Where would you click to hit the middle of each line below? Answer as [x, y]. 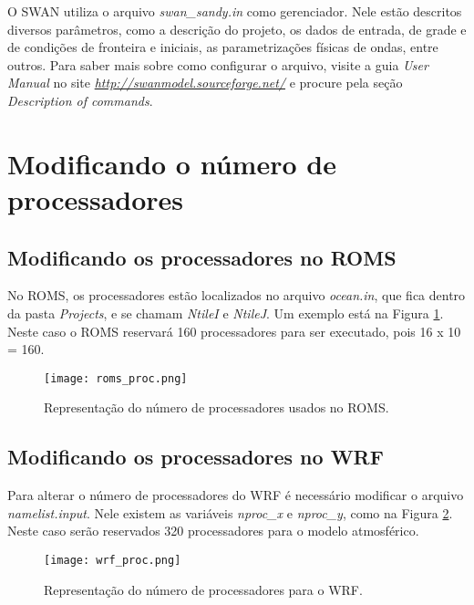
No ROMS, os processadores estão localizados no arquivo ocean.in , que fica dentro [237, 295]
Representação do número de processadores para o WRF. [203, 589]
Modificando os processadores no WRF [196, 457]
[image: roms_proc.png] [116, 378]
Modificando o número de [172, 163]
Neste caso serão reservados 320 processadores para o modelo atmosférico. [213, 531]
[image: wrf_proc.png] [113, 560]
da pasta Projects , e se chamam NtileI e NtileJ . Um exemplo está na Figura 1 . [226, 313]
